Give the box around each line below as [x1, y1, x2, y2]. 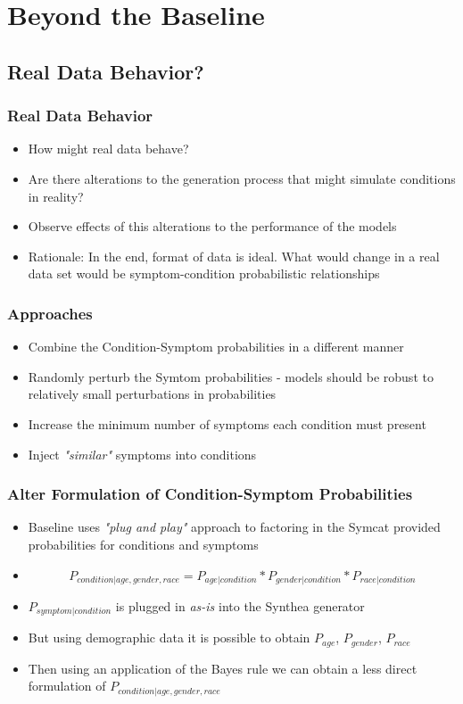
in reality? [28, 186, 84, 205]
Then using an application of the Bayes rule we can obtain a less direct [28, 658, 418, 677]
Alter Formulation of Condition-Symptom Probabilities [7, 483, 413, 505]
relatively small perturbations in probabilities [28, 385, 277, 403]
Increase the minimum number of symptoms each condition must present [28, 414, 426, 433]
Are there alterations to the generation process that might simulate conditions [28, 169, 456, 187]
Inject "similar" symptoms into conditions [28, 444, 257, 463]
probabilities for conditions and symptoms [28, 534, 259, 553]
